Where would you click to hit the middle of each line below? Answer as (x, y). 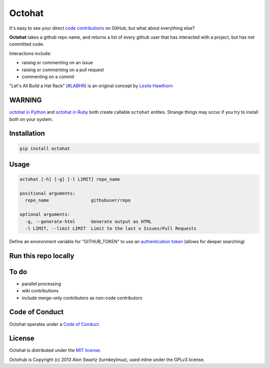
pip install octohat (45, 148)
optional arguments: (45, 215)
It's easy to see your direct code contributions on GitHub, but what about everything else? (102, 28)
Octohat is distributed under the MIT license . (55, 350)
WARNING (25, 100)
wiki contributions (40, 291)
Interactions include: (30, 53)
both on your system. (31, 119)
